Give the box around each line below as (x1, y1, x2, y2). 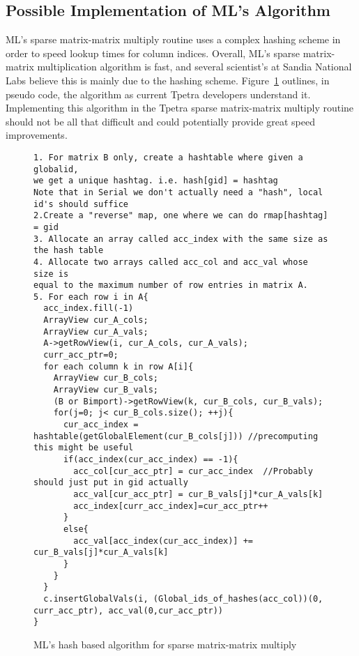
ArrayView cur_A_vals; (43, 326, 148, 337)
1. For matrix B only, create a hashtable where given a (33, 152, 303, 162)
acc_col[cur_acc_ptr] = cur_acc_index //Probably (73, 466, 313, 476)
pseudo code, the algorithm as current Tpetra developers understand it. (6, 86, 311, 101)
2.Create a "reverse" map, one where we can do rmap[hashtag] (33, 211, 328, 221)
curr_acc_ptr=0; (43, 350, 119, 360)
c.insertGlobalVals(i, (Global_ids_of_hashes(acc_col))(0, (43, 593, 323, 604)
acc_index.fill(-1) (43, 303, 134, 314)
